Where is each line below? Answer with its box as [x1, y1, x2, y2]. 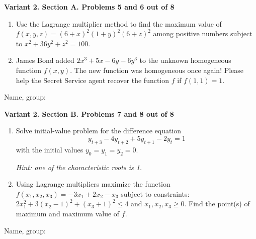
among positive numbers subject [153, 28, 252, 39]
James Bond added [16, 55, 74, 65]
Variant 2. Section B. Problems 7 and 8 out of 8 [4, 108, 174, 119]
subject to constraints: [121, 188, 190, 199]
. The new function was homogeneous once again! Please [70, 64, 244, 75]
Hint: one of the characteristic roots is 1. [16, 162, 142, 172]
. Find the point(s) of [184, 198, 250, 209]
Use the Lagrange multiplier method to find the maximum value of [16, 18, 222, 29]
